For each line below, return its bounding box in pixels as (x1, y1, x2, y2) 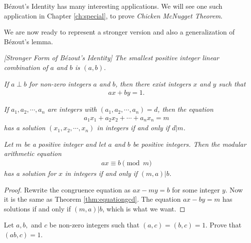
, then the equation (158, 104, 214, 114)
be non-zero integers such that (49, 220, 140, 230)
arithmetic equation (4, 148, 62, 158)
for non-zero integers (29, 78, 91, 88)
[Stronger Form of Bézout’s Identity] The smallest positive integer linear (4, 52, 219, 63)
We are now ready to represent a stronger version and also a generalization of (4, 27, 235, 37)
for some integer (172, 184, 220, 194)
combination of (4, 62, 48, 72)
